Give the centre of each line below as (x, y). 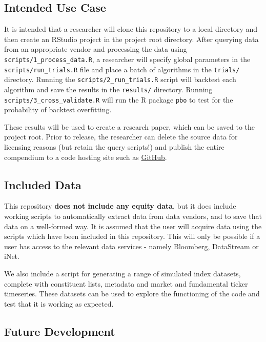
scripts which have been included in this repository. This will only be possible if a (132, 236)
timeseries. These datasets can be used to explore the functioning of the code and (132, 294)
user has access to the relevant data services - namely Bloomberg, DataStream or (131, 246)
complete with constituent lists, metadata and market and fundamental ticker (126, 283)
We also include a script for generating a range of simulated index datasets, (122, 273)
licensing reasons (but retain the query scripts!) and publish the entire (114, 147)
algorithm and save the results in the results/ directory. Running (108, 89)
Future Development (60, 331)
